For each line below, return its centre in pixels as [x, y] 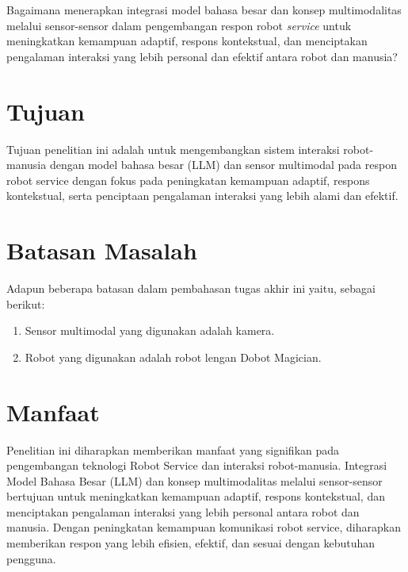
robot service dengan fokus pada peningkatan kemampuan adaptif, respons [188, 180]
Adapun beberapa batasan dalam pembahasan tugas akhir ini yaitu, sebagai [191, 288]
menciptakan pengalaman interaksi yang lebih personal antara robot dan [183, 511]
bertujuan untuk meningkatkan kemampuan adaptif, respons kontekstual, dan [196, 496]
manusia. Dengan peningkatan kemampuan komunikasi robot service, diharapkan [204, 527]
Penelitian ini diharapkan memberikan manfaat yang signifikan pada [173, 449]
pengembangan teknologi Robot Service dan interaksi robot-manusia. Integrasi [197, 465]
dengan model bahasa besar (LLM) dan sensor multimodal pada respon [223, 165]
